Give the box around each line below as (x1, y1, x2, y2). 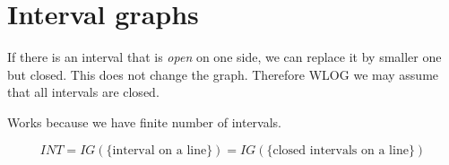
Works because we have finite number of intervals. (7, 112, 281, 131)
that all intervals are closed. (7, 82, 160, 101)
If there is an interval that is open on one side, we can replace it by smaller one (7, 48, 442, 66)
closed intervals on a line (272, 143, 409, 157)
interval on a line (112, 143, 207, 157)
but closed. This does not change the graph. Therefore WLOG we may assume (7, 65, 439, 83)
